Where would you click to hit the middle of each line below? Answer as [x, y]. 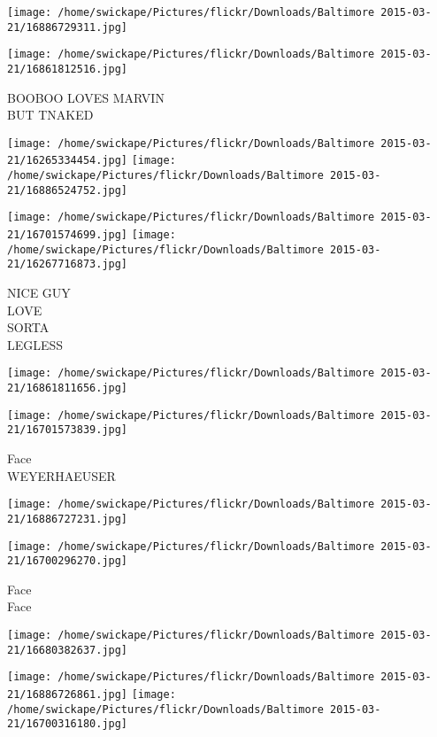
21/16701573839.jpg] [68, 430]
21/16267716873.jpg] [68, 264]
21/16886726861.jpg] [68, 695]
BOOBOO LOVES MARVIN [86, 97]
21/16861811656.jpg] [68, 388]
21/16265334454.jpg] [68, 161]
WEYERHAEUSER [61, 475]
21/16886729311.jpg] [68, 27]
